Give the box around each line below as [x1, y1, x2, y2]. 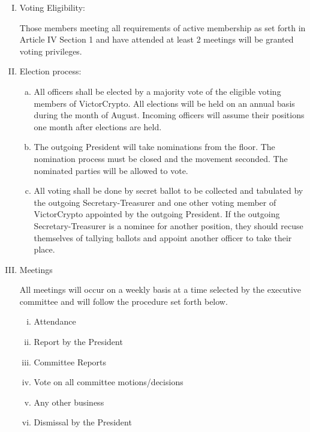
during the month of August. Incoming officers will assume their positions [34, 109, 305, 121]
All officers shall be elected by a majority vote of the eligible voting [34, 85, 281, 97]
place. [34, 243, 55, 256]
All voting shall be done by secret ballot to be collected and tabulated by [34, 184, 303, 197]
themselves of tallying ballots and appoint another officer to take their [34, 231, 292, 244]
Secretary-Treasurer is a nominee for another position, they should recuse [34, 219, 303, 232]
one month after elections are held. [34, 120, 162, 133]
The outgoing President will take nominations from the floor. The [34, 140, 275, 153]
